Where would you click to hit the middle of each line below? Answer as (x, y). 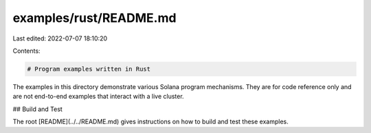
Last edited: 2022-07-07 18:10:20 (60, 38)
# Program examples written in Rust (89, 69)
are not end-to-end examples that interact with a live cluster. (99, 97)
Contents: (26, 51)
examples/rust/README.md (94, 18)
